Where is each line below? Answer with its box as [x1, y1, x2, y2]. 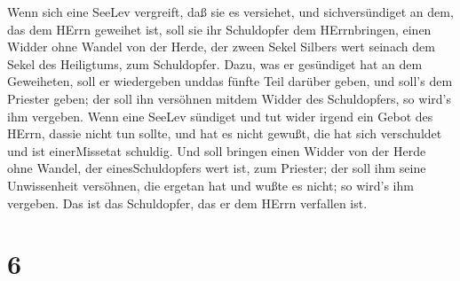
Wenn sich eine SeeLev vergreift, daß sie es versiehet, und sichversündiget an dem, [7, 3, 454, 20]
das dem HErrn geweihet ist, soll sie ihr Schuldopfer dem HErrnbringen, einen [7, 20, 432, 38]
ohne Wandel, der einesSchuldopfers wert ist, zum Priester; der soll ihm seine [7, 159, 426, 177]
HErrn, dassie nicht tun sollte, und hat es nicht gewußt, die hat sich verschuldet [7, 124, 442, 143]
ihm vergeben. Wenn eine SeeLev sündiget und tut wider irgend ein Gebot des [7, 106, 433, 125]
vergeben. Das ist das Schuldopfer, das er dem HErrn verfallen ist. [7, 193, 368, 212]
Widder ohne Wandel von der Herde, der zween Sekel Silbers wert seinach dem [7, 37, 435, 56]
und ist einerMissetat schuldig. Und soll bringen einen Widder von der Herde [7, 141, 426, 160]
